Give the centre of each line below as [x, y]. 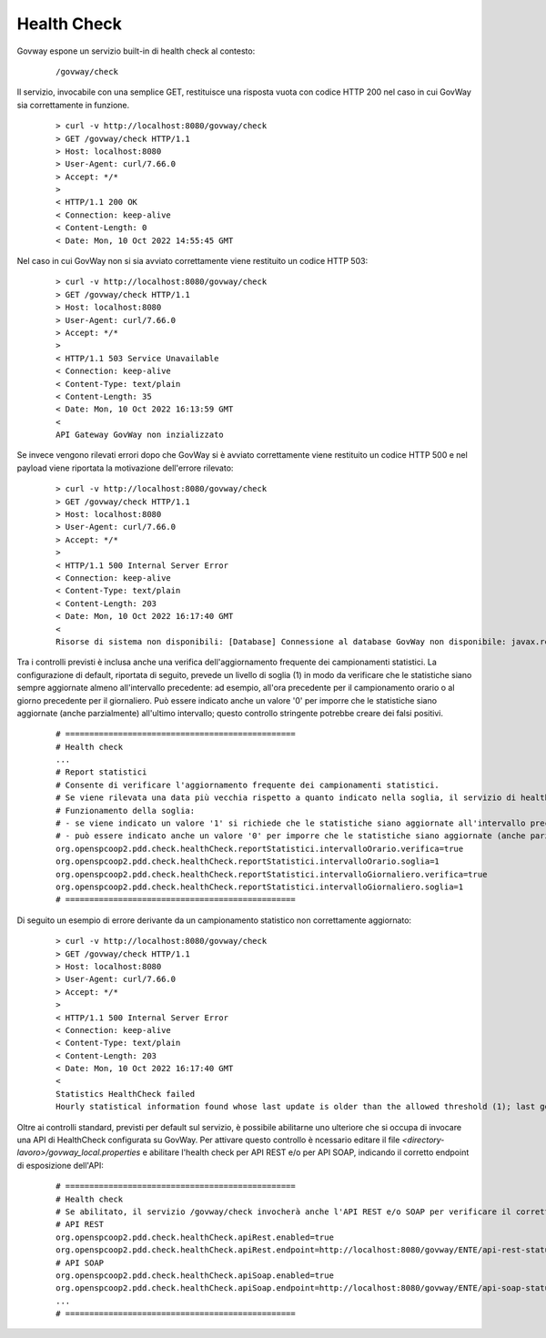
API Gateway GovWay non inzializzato [140, 435]
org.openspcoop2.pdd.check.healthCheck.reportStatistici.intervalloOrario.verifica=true [260, 848]
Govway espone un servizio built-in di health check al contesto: [136, 51]
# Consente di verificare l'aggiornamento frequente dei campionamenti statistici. [248, 785]
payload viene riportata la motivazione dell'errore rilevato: [125, 468]
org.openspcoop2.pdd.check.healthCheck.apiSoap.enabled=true [195, 1275]
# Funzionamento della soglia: [126, 811]
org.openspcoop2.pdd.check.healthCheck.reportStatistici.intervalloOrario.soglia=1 [248, 862]
